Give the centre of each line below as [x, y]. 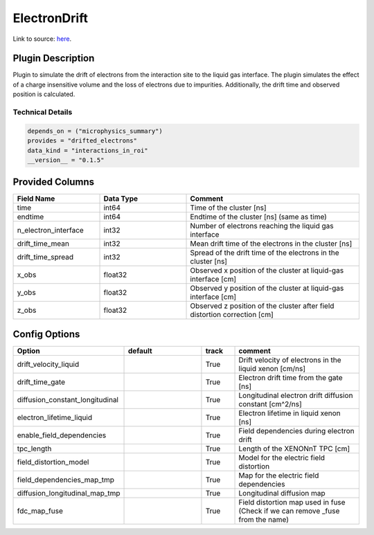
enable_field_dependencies [62, 435]
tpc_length [34, 448]
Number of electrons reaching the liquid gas [262, 226]
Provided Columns [54, 182]
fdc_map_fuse [40, 511]
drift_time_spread [45, 257]
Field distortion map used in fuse [292, 502]
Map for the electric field [279, 475]
